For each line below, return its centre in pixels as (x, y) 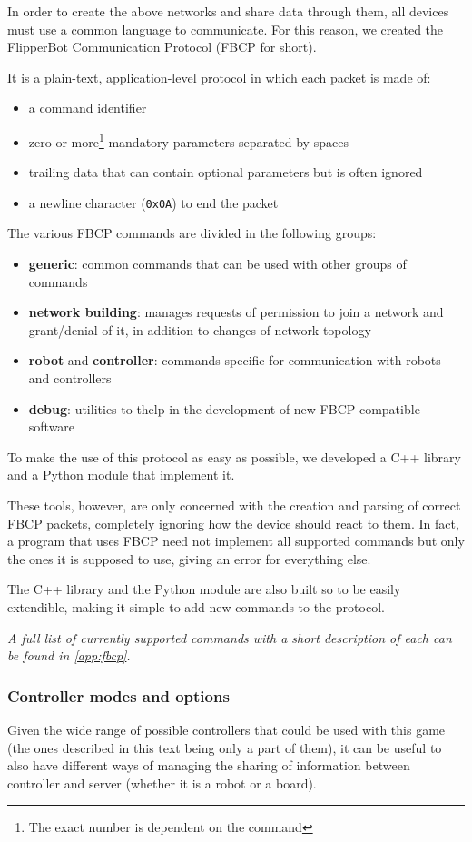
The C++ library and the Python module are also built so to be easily (204, 589)
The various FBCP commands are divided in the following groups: (192, 233)
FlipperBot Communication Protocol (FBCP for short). (162, 47)
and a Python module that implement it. (121, 475)
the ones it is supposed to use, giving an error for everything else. (189, 558)
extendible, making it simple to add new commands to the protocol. (196, 606)
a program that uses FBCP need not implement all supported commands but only (236, 541)
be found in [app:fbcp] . (69, 655)
